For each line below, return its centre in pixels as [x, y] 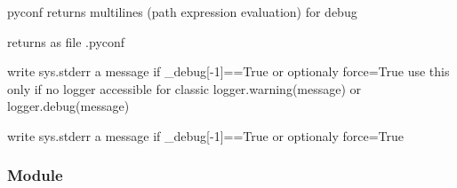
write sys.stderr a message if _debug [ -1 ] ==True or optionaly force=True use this [228, 71]
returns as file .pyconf [66, 41]
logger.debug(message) [68, 106]
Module [35, 175]
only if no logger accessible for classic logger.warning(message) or [184, 88]
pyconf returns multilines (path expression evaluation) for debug [182, 12]
